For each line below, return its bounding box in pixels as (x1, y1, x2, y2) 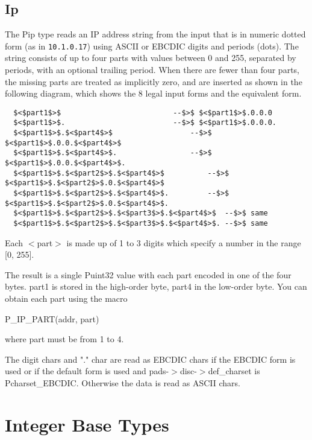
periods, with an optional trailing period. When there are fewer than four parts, (5, 63, 299, 76)
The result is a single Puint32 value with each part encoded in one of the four (5, 268, 292, 281)
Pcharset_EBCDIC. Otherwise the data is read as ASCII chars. (5, 377, 240, 389)
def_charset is (208, 365, 260, 377)
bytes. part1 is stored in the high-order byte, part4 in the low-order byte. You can (5, 280, 307, 293)
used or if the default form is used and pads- (5, 365, 169, 377)
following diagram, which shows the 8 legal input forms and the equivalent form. (5, 87, 302, 100)
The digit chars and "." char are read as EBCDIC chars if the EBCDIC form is (5, 352, 296, 365)
